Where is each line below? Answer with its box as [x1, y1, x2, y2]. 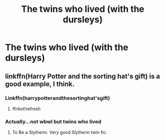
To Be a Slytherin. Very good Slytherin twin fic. [12, 130, 107, 136]
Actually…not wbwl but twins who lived [5, 118, 102, 125]
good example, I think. [5, 80, 75, 88]
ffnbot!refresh [12, 105, 41, 112]
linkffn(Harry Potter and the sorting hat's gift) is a [5, 72, 160, 80]
